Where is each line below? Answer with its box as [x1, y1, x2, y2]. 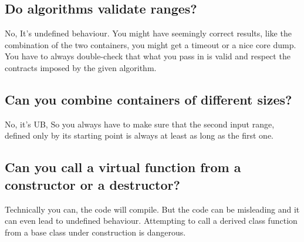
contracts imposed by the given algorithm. [5, 61, 157, 73]
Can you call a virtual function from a [5, 158, 241, 176]
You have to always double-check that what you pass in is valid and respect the [5, 50, 291, 62]
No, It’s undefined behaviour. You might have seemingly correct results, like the [5, 27, 292, 39]
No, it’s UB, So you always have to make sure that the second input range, [5, 117, 275, 130]
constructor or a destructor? [5, 175, 180, 193]
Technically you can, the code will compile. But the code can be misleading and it [5, 203, 300, 215]
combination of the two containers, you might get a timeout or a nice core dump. [5, 38, 296, 51]
